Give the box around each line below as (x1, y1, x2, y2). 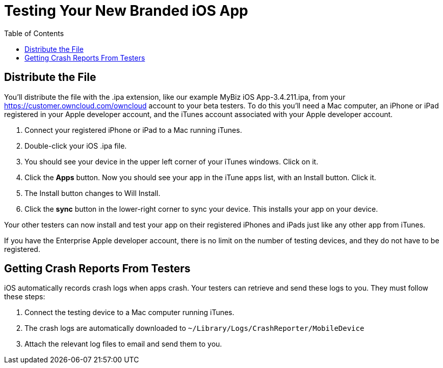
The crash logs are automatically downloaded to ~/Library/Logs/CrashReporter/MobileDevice (24, 324, 364, 333)
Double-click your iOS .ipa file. (24, 141, 127, 150)
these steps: (4, 292, 45, 301)
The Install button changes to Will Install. (24, 188, 161, 197)
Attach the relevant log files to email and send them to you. (24, 339, 222, 349)
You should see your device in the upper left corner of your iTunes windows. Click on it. (24, 157, 319, 166)
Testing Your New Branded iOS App (4, 2, 248, 19)
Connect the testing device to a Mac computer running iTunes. (24, 308, 234, 317)
